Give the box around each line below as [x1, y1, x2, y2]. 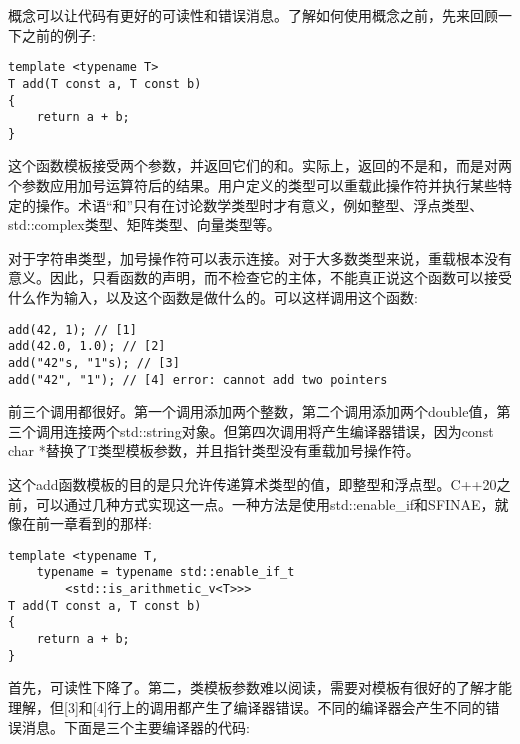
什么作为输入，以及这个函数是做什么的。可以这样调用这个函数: [8, 287, 418, 308]
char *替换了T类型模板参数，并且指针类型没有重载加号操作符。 [8, 440, 420, 461]
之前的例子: [21, 24, 96, 45]
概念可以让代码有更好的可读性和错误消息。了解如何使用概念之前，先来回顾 [8, 5, 498, 25]
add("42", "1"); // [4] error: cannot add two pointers [8, 372, 388, 387]
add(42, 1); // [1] [8, 322, 137, 337]
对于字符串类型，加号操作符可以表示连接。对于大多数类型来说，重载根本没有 [8, 247, 512, 268]
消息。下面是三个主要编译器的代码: [21, 716, 250, 737]
